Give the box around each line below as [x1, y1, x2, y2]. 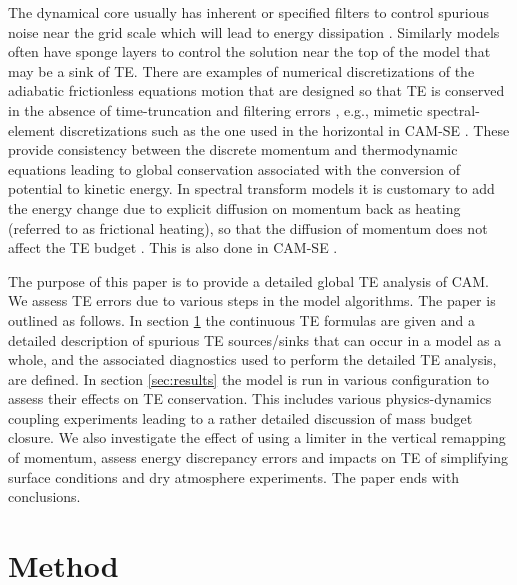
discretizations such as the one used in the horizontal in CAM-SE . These [59, 119, 510, 140]
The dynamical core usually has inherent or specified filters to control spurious [8, 2, 489, 22]
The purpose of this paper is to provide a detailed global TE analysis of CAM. [8, 270, 489, 291]
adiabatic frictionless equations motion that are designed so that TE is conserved [8, 80, 505, 101]
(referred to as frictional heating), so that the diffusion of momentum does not [8, 217, 488, 238]
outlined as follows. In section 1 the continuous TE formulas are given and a [8, 309, 475, 330]
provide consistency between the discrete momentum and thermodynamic [8, 139, 458, 160]
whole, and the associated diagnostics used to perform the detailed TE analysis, [8, 349, 497, 370]
